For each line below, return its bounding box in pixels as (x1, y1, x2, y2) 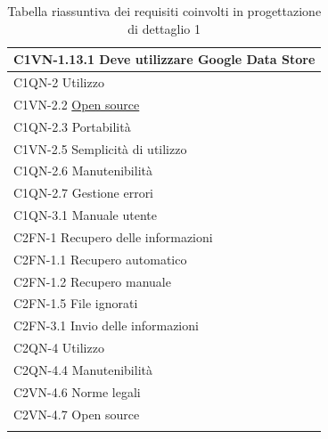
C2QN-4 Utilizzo (13, 338, 104, 357)
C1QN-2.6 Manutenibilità (13, 161, 152, 180)
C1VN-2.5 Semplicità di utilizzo (13, 139, 187, 158)
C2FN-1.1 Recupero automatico (13, 249, 187, 268)
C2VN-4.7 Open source (13, 404, 140, 423)
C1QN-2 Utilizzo (13, 73, 104, 92)
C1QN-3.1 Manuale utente (13, 206, 157, 224)
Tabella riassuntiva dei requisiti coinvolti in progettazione (7, 2, 322, 20)
